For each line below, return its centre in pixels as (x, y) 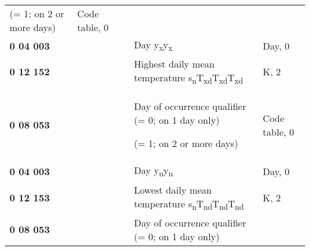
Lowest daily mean (173, 189)
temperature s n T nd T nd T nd (189, 204)
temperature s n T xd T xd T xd (188, 79)
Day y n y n (154, 171)
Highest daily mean (174, 64)
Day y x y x (153, 46)
